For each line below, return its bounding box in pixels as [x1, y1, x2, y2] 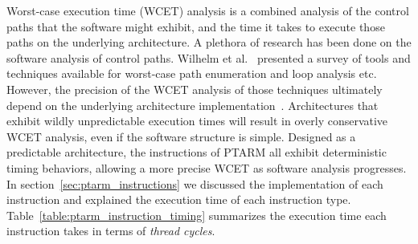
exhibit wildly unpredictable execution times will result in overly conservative [6, 112, 388, 129]
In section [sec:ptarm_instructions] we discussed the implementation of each [6, 175, 383, 192]
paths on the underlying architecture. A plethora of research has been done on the [6, 34, 412, 51]
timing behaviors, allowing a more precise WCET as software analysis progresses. [6, 159, 407, 176]
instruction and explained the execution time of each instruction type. [6, 191, 351, 208]
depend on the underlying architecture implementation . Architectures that [6, 96, 379, 113]
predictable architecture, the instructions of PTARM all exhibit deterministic [6, 144, 387, 161]
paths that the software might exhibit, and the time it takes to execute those [6, 18, 385, 35]
